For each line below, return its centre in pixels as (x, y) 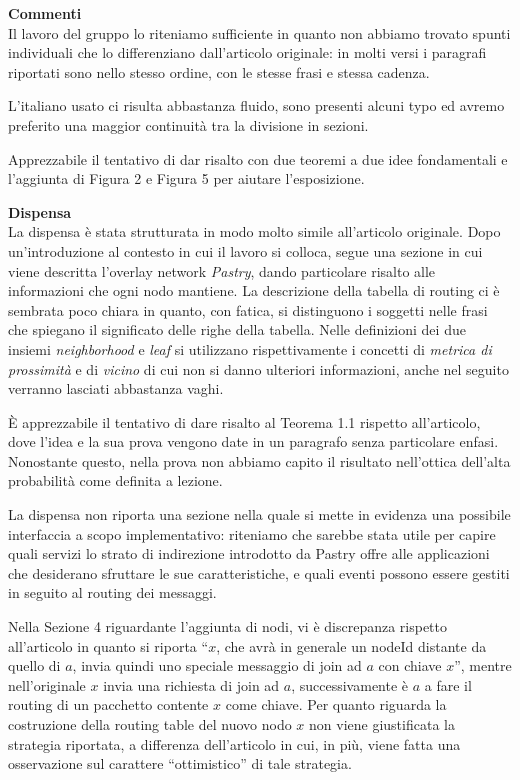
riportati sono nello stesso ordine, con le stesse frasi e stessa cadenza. (219, 71)
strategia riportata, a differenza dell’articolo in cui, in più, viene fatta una (234, 743)
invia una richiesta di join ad (191, 684)
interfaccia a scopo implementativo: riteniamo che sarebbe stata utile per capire (252, 533)
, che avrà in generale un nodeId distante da (351, 645)
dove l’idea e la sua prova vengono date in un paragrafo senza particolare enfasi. (253, 441)
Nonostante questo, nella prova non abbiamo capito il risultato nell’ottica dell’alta (259, 460)
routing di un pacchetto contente (108, 704)
